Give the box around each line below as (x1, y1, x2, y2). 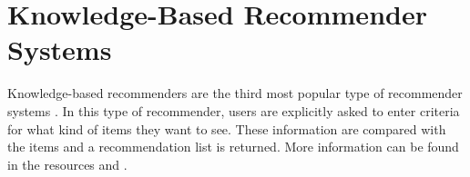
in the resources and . (7, 154, 128, 173)
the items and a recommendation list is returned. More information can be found (7, 137, 459, 156)
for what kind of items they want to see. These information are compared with (7, 119, 446, 138)
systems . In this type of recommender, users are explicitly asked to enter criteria (7, 101, 460, 120)
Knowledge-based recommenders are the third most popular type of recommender (7, 84, 463, 103)
